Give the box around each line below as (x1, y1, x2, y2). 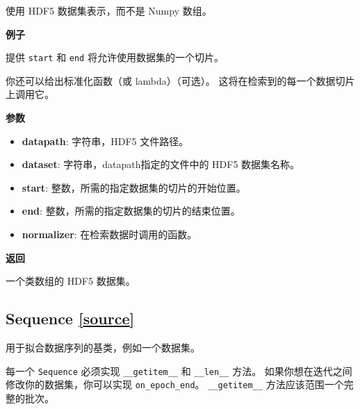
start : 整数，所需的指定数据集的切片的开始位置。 (22, 180, 246, 194)
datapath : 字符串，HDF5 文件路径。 (22, 133, 189, 148)
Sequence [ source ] (6, 308, 135, 329)
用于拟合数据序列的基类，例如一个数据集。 (6, 340, 200, 354)
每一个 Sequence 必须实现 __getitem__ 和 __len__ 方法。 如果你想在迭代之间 (6, 363, 352, 378)
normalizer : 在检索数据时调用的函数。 (22, 227, 197, 241)
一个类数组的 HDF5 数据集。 (6, 274, 136, 288)
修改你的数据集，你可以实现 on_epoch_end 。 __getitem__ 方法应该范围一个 (6, 377, 344, 392)
